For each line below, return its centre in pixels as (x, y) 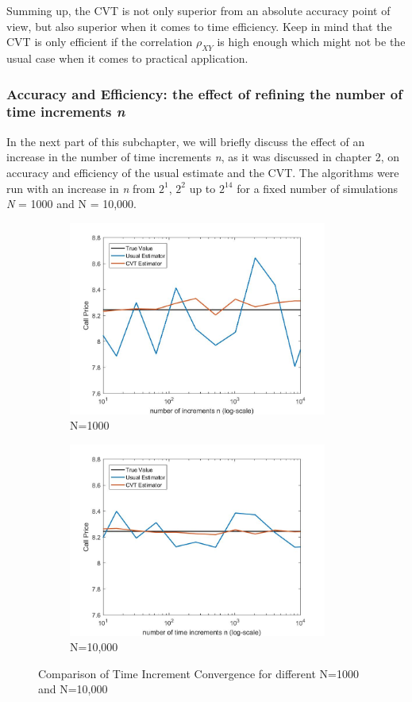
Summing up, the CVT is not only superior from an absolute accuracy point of (198, 10)
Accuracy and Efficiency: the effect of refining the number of (204, 93)
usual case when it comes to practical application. (127, 58)
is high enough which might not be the (311, 42)
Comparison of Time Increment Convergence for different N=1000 (198, 673)
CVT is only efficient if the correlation (100, 42)
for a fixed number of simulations (318, 188)
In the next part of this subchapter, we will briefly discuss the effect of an (186, 141)
